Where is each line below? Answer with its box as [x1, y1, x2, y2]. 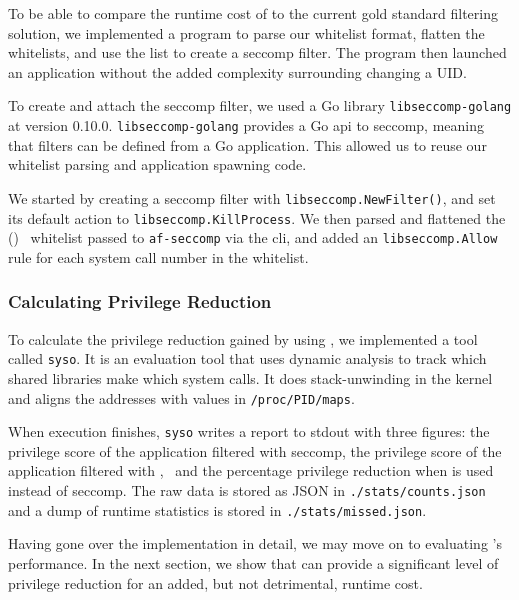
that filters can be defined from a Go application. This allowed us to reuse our [8, 134, 487, 155]
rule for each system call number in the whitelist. [8, 246, 309, 267]
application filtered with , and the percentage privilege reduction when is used [8, 460, 494, 481]
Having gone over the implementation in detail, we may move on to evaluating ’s [8, 533, 502, 554]
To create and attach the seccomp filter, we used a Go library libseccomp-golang [8, 95, 512, 116]
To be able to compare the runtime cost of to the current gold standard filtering [8, 3, 498, 23]
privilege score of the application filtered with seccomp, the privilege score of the [8, 440, 502, 461]
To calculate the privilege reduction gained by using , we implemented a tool [8, 328, 478, 349]
